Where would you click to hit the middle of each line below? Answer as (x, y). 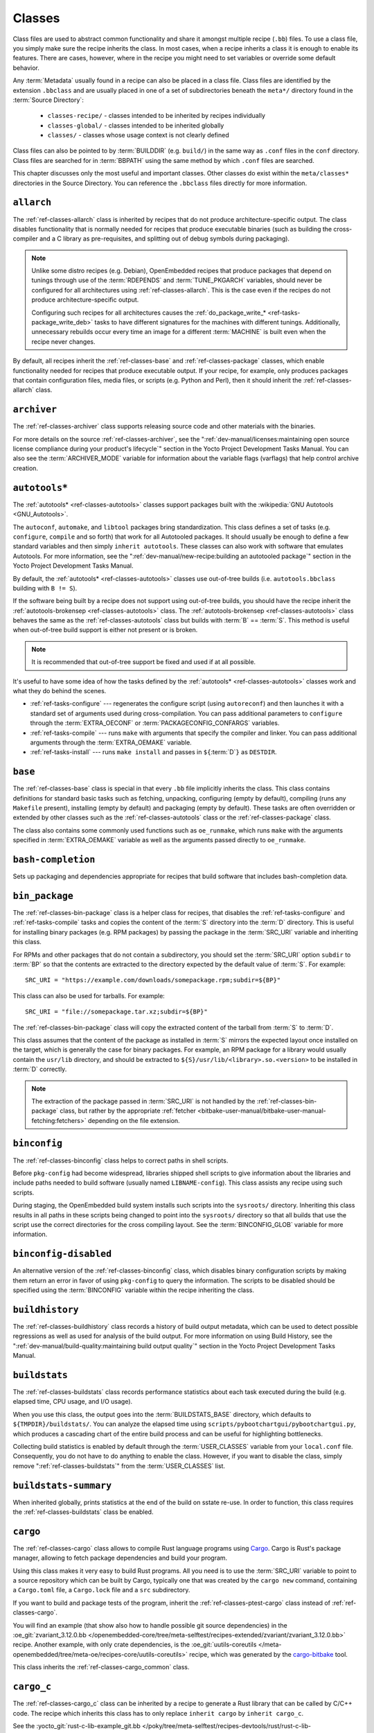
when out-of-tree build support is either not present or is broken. (105, 630)
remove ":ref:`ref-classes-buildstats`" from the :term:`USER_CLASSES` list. (119, 1465)
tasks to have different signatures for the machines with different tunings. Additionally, (217, 322)
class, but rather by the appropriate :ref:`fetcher (128, 1111)
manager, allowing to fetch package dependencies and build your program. (120, 1558)
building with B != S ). (45, 588)
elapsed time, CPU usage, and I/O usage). (73, 1402)
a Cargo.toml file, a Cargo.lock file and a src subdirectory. (101, 1590)
